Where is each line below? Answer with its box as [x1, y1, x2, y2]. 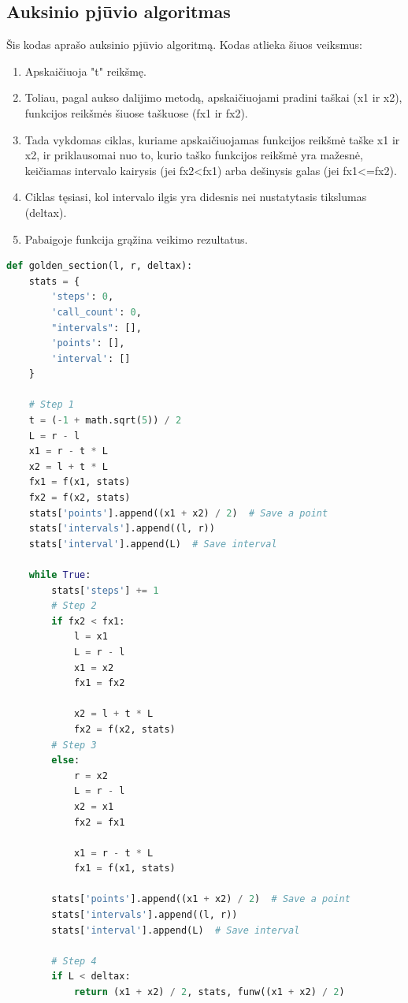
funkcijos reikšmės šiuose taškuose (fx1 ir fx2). [24, 104, 248, 121]
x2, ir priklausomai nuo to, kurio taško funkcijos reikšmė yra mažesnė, [24, 147, 363, 163]
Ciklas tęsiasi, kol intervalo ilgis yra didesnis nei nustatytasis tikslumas [24, 188, 367, 205]
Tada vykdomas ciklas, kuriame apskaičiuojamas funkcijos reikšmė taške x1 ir [24, 131, 400, 147]
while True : [28, 569, 91, 581]
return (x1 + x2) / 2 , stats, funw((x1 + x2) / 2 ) [73, 986, 345, 998]
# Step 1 [28, 399, 74, 411]
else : [51, 755, 80, 766]
